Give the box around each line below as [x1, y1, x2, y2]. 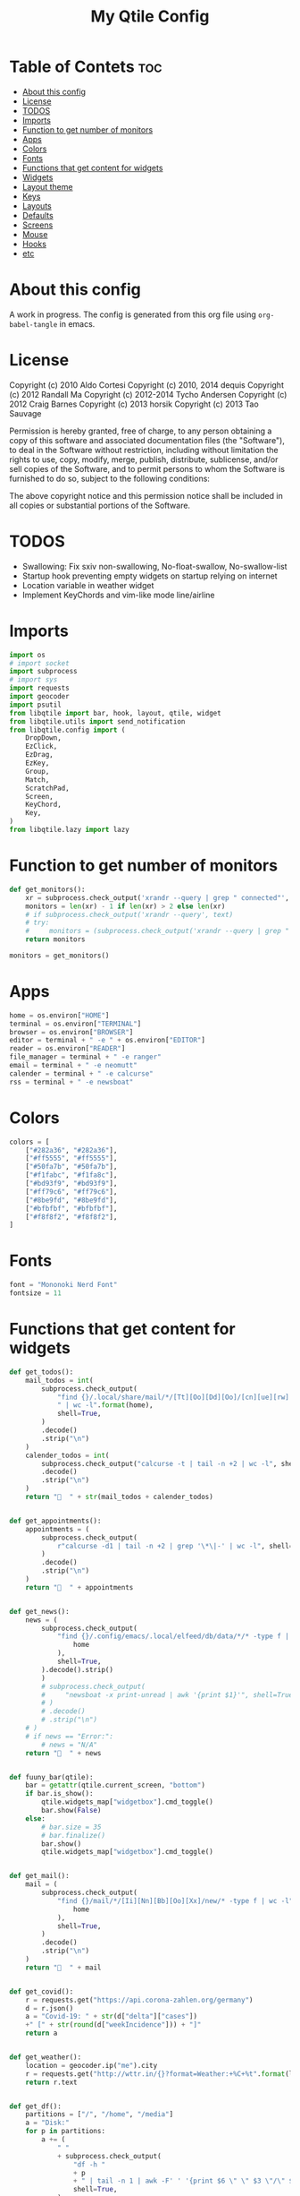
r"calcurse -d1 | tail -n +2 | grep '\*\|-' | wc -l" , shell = [56, 1541, 294, 1550]
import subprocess [9, 667, 78, 676]
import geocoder [9, 692, 70, 701]
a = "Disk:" [25, 2118, 70, 2128]
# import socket [9, 658, 70, 668]
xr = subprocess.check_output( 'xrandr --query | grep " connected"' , [25, 893, 290, 902]
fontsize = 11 [9, 1289, 62, 1298]
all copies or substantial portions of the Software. [9, 500, 190, 510]
